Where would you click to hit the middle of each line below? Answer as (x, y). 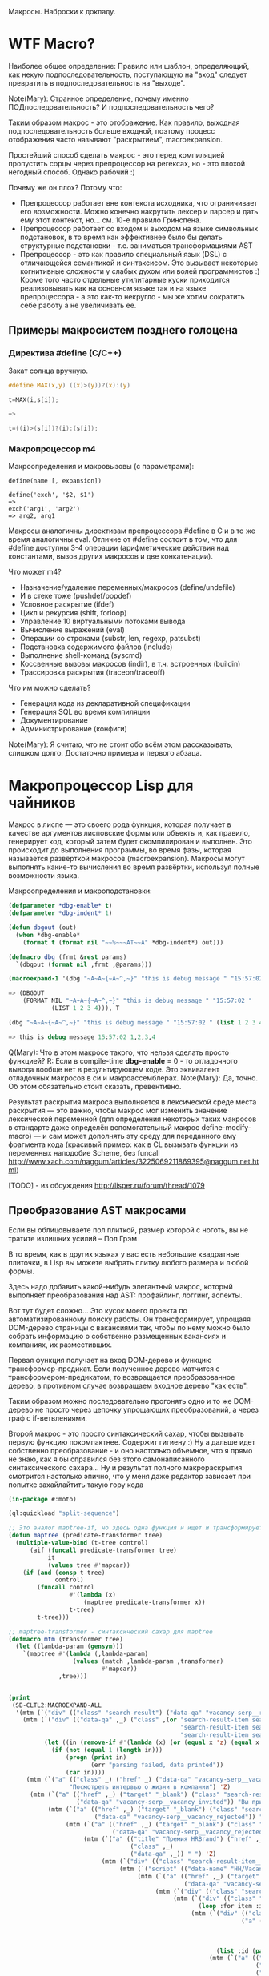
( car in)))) (85, 1772)
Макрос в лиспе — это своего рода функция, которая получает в (120, 824)
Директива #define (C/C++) (65, 353)
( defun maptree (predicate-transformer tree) (85, 1536)
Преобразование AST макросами (97, 1210)
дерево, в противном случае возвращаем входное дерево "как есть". (128, 1385)
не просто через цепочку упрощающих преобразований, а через (147, 1409)
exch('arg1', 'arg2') (44, 509)
